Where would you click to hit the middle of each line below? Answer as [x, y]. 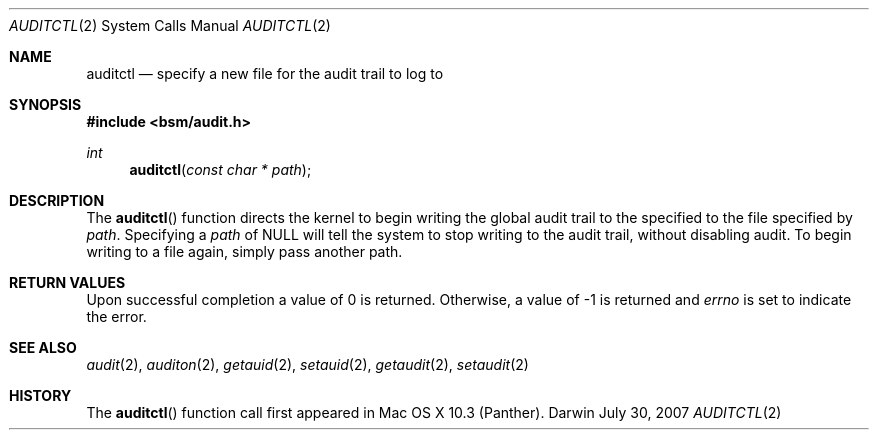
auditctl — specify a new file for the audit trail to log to [265, 73]
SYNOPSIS [45, 104]
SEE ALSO [43, 347]
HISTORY [40, 395]
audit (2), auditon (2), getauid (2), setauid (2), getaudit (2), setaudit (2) [307, 364]
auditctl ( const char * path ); [220, 169]
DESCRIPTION [57, 200]
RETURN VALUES [67, 282]
